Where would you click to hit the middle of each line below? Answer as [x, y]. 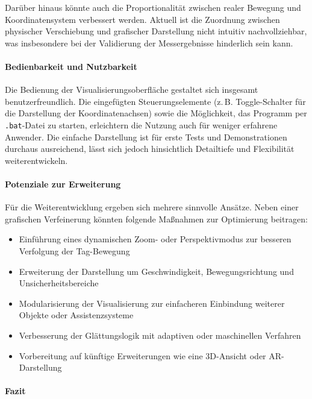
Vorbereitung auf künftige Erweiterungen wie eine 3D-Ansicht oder [142, 355]
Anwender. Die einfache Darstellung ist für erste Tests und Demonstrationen [146, 137]
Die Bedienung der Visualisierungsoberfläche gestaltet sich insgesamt [132, 90]
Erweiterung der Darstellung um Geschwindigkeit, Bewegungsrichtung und [156, 271]
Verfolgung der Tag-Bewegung [74, 250]
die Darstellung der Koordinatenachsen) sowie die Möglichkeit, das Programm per [156, 113]
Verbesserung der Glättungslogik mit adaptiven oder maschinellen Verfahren [160, 335]
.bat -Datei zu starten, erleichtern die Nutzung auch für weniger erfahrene [141, 124]
